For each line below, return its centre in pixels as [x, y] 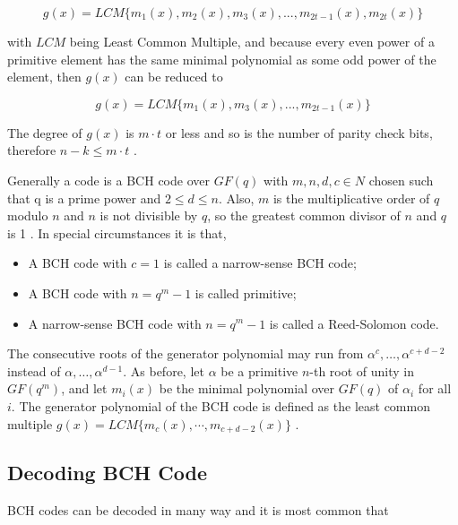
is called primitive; [246, 293]
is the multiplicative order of [351, 198]
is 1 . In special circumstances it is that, [117, 232]
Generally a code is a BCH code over [108, 180]
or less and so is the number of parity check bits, [299, 132]
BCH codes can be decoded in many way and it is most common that [198, 510]
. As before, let [164, 370]
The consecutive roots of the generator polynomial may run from [186, 353]
